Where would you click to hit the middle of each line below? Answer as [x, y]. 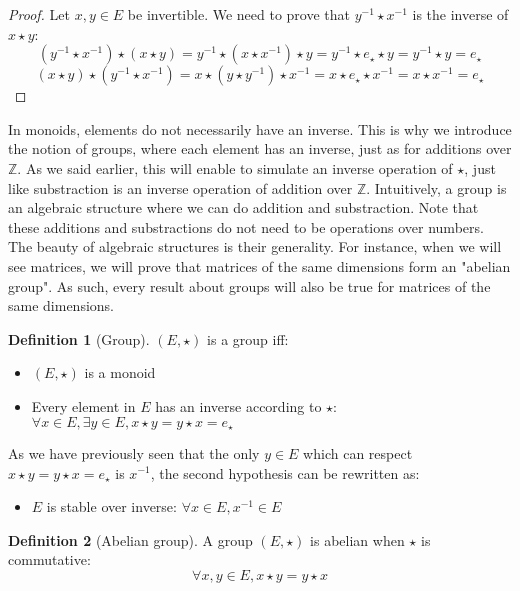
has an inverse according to [238, 405]
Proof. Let [39, 14]
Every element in [83, 405]
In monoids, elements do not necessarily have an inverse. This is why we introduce [260, 128]
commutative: [49, 559]
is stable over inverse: [111, 506]
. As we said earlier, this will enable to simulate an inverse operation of [235, 167]
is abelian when [357, 539]
